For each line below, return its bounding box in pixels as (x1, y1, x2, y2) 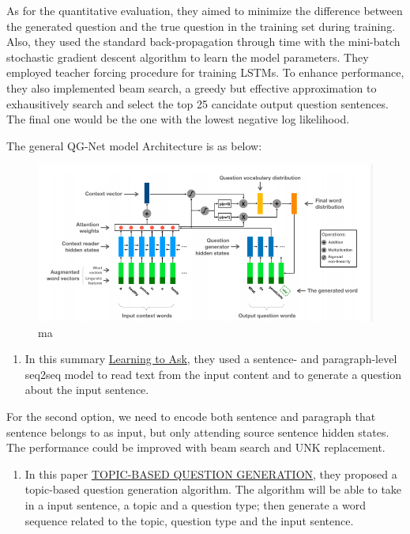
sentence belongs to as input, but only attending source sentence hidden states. (6, 423, 389, 440)
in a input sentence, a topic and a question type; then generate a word (24, 496, 366, 513)
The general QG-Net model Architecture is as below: (6, 137, 262, 153)
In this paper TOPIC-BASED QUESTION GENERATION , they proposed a (24, 465, 397, 482)
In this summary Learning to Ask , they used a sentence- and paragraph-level (24, 350, 397, 367)
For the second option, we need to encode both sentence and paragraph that (6, 407, 376, 424)
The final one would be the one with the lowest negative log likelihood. (6, 111, 350, 127)
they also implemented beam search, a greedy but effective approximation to (6, 79, 377, 96)
